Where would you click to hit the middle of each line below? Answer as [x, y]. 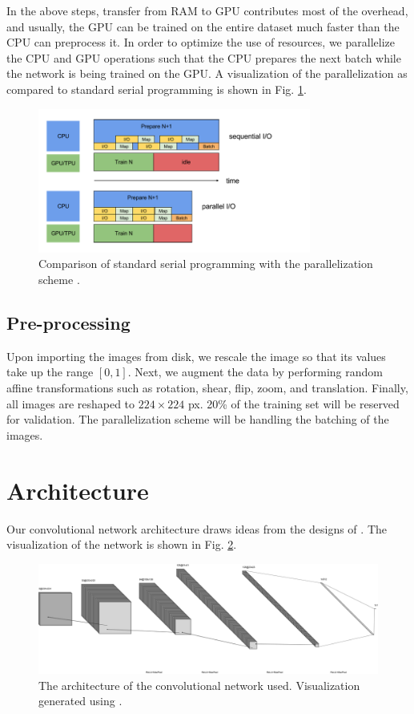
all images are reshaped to [71, 403]
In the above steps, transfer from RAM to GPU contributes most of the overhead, [207, 10]
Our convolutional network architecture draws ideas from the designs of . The [197, 528]
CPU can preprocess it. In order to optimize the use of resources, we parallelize [201, 42]
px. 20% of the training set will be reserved [293, 403]
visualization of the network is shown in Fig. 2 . [122, 544]
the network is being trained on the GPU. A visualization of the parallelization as [207, 73]
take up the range [50, 372]
